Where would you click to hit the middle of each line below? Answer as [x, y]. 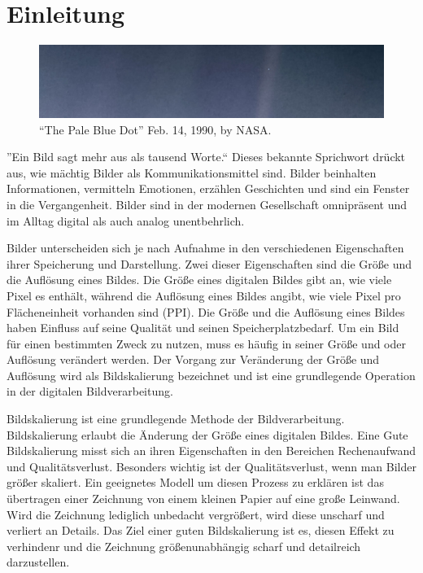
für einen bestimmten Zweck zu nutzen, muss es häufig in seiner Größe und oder [206, 343]
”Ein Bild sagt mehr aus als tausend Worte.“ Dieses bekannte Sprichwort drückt [206, 157]
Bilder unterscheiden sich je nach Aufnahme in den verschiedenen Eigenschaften [205, 248]
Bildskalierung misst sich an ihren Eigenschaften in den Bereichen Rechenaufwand [211, 451]
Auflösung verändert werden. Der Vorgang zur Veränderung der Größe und [193, 359]
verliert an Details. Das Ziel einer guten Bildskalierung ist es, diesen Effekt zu [201, 530]
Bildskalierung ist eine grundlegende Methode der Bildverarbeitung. [176, 419]
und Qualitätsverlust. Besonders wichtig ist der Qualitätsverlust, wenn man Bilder [211, 466]
